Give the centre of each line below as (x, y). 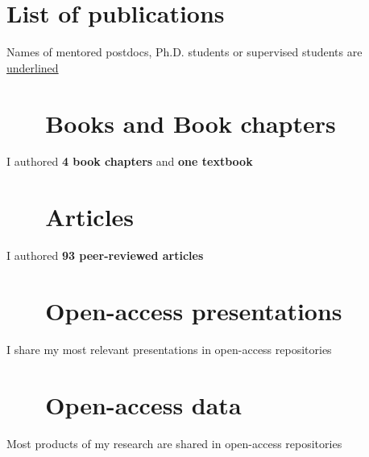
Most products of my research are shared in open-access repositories (174, 443)
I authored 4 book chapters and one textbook (130, 161)
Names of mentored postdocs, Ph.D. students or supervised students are (184, 52)
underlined (33, 67)
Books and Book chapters (191, 123)
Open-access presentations (194, 310)
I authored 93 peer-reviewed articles (105, 255)
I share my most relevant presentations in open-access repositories (169, 349)
